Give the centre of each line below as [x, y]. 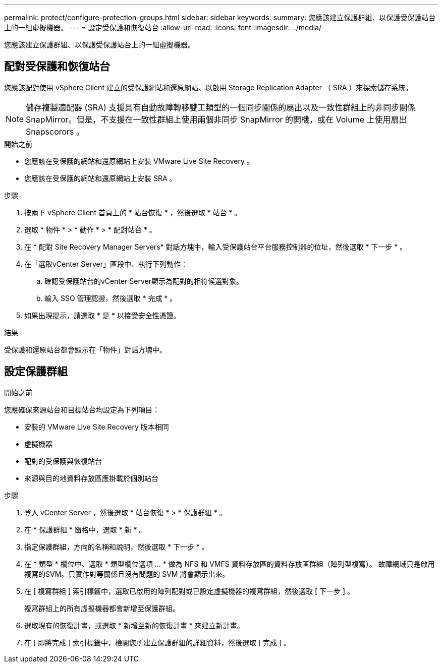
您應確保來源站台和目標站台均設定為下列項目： [82, 409]
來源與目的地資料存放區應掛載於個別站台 [91, 478]
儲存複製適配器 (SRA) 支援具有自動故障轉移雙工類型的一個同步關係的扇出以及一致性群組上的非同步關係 [221, 107]
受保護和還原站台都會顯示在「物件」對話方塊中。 [85, 349]
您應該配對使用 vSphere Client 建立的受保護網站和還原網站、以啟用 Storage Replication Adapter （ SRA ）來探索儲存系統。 [208, 87]
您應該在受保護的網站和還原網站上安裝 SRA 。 [100, 178]
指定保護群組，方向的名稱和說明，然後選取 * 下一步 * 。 [117, 547]
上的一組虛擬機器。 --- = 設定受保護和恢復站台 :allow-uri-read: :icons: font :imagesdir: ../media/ [163, 27]
